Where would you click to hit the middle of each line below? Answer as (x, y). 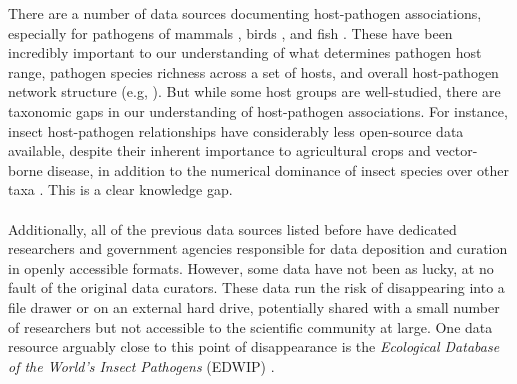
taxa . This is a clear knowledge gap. (120, 189)
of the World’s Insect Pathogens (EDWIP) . (141, 365)
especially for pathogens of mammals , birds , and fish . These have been (230, 32)
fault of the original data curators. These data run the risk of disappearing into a (256, 287)
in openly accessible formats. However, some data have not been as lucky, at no (251, 267)
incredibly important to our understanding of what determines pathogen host (245, 52)
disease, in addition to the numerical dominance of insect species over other (278, 169)
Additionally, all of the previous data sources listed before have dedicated (232, 228)
